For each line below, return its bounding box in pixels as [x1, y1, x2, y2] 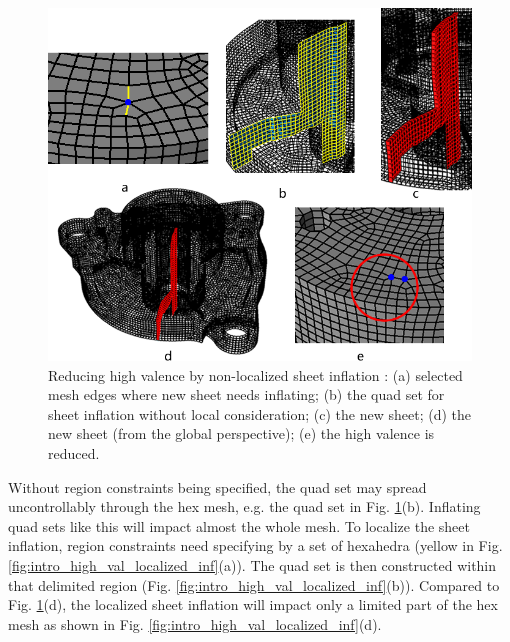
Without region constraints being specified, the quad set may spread [8, 476, 427, 497]
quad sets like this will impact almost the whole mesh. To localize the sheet [8, 515, 470, 536]
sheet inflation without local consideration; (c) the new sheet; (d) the [48, 403, 471, 424]
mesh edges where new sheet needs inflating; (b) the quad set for [48, 384, 445, 405]
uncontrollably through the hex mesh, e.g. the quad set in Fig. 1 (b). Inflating [8, 496, 481, 517]
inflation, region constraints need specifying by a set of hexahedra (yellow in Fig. [8, 535, 503, 556]
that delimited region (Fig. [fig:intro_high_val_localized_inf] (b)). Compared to [8, 574, 500, 595]
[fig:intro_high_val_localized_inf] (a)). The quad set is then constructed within [8, 554, 497, 575]
